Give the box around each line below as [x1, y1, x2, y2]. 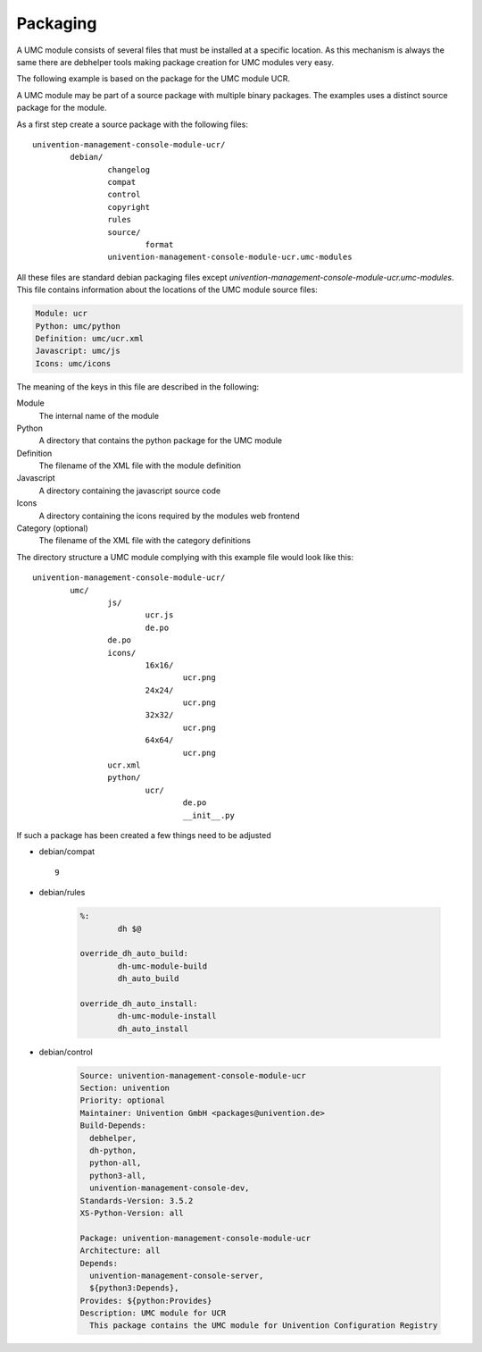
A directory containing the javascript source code [38, 485, 221, 496]
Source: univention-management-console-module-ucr [79, 1071, 307, 1080]
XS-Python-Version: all [79, 1207, 185, 1218]
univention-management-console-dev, [89, 1183, 250, 1193]
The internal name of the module [38, 410, 160, 421]
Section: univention [79, 1083, 170, 1094]
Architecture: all [79, 1246, 161, 1255]
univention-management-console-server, [89, 1270, 264, 1281]
